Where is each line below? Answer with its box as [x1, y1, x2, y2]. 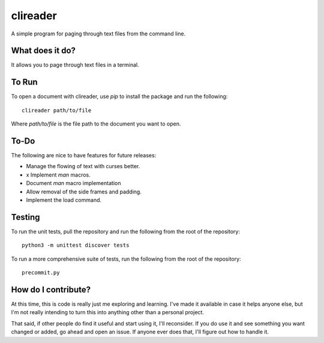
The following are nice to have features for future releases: [11, 152, 157, 159]
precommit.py [22, 269, 60, 276]
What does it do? [11, 46, 76, 56]
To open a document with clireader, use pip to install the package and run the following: [11, 93, 228, 100]
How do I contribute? [11, 284, 91, 294]
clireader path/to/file [22, 107, 92, 114]
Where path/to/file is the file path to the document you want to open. [11, 120, 181, 127]
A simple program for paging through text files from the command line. [11, 30, 186, 37]
